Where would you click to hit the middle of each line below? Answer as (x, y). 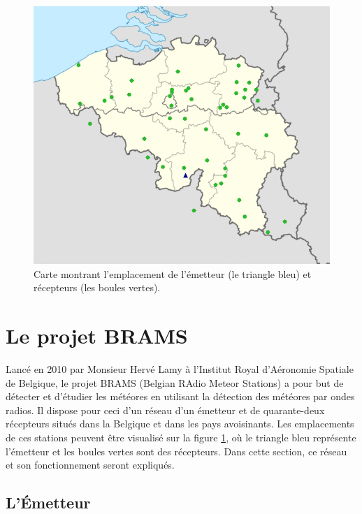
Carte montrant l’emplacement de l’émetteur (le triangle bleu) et (173, 273)
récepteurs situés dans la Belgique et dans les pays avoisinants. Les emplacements (180, 424)
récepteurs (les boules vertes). (97, 287)
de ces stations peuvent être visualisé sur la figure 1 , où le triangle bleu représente (181, 437)
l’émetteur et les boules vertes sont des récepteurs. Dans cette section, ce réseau (176, 451)
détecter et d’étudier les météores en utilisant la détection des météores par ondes (180, 396)
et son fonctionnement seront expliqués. (90, 465)
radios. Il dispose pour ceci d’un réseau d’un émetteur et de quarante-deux (165, 410)
